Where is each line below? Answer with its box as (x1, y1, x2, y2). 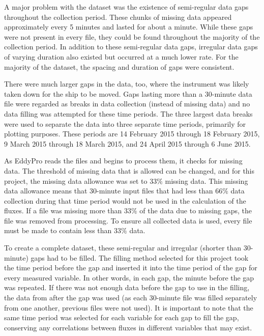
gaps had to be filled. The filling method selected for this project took (31, 252, 249, 263)
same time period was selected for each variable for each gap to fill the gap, (4, 312, 239, 323)
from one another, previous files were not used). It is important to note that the (4, 302, 253, 313)
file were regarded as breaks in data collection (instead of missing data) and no (4, 98, 250, 109)
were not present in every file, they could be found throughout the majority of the (4, 31, 260, 42)
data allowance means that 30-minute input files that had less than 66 (4, 185, 223, 196)
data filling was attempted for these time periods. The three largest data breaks (4, 108, 253, 119)
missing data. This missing (165, 175, 248, 186)
